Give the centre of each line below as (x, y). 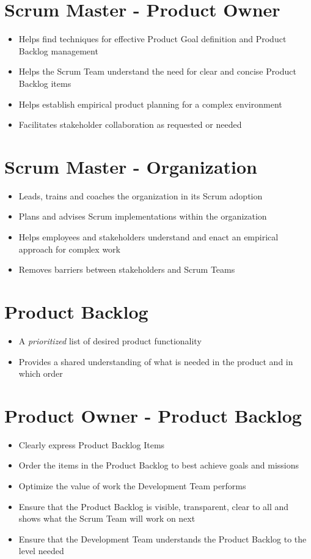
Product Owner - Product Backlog (153, 415)
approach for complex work (69, 249)
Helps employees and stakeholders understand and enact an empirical (148, 237)
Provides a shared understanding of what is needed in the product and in (156, 361)
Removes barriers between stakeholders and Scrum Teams (127, 269)
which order (41, 373)
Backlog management (58, 50)
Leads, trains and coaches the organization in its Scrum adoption (141, 195)
